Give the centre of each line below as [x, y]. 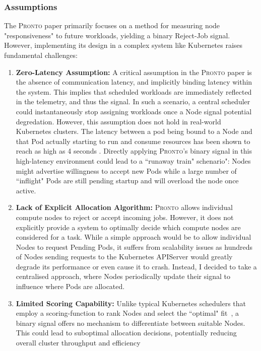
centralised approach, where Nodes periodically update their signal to [123, 276]
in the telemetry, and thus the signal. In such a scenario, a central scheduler [133, 101]
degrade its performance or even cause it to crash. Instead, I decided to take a [136, 266]
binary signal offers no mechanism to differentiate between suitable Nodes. [130, 323]
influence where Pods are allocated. [70, 286]
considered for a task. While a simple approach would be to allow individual [134, 237]
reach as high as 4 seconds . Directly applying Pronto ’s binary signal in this [134, 151]
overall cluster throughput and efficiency [78, 343]
